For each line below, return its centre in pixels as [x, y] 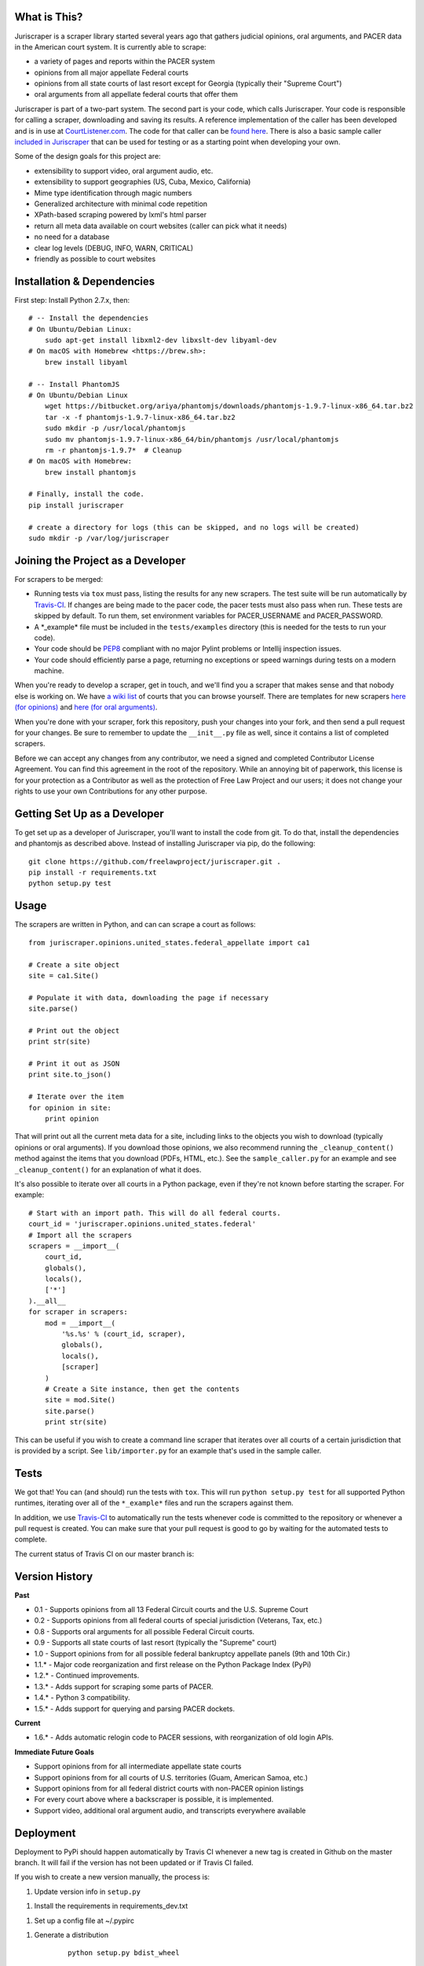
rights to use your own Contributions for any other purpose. [111, 791]
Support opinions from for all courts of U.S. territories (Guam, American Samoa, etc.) [171, 1777]
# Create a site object [74, 965]
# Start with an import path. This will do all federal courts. [155, 1213]
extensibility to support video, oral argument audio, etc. [124, 171]
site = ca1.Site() [64, 976]
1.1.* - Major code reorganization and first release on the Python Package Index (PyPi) [173, 1665]
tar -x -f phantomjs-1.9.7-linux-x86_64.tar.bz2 [140, 417]
